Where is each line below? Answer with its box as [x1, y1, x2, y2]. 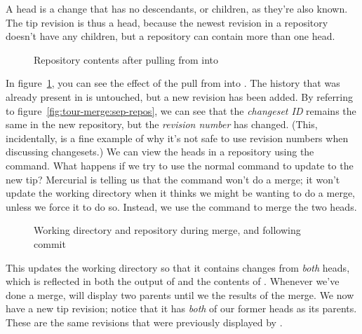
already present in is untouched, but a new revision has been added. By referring [6, 89, 354, 104]
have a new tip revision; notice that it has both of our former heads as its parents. [6, 301, 357, 316]
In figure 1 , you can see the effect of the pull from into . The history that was [6, 76, 340, 90]
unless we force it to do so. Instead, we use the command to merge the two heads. [6, 199, 357, 214]
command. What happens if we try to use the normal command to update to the [6, 158, 354, 172]
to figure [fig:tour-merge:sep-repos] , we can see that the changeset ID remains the [6, 103, 356, 118]
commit [34, 236, 66, 251]
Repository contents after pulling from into [34, 52, 218, 67]
